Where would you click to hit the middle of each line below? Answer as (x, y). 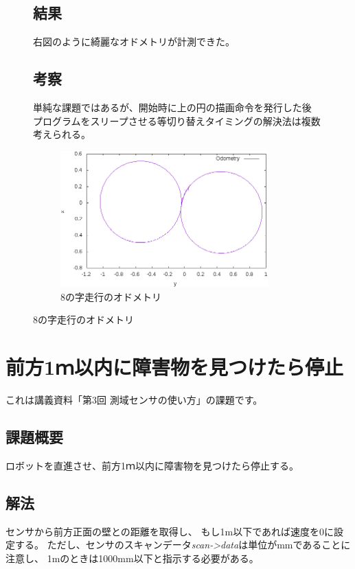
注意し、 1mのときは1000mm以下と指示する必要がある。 (132, 558)
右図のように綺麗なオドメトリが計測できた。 (134, 42)
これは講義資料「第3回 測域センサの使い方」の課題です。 (134, 400)
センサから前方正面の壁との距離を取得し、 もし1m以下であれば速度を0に (170, 531)
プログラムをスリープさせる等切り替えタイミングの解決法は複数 (177, 120)
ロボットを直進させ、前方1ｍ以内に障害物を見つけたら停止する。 (152, 465)
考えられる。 (62, 134)
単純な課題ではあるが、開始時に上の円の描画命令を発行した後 (172, 107)
